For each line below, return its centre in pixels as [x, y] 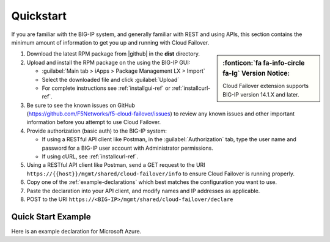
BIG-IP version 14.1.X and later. [261, 94]
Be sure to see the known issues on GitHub [81, 105]
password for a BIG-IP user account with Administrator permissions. [127, 148]
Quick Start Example [51, 217]
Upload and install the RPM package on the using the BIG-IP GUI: [108, 62]
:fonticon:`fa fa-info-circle [264, 63]
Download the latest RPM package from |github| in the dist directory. [113, 54]
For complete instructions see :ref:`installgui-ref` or [106, 88]
